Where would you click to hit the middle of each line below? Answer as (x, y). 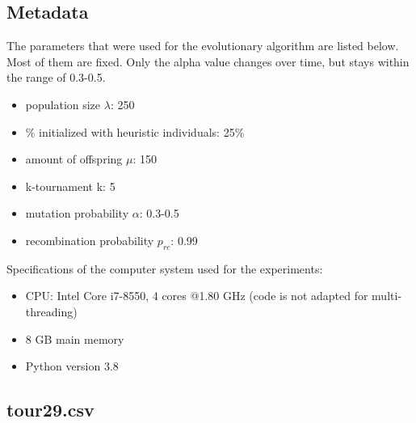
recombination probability (90, 240)
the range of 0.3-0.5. (56, 77)
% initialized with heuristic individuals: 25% (135, 131)
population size (63, 104)
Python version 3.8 (72, 366)
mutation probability (77, 213)
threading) (51, 311)
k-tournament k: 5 (70, 186)
